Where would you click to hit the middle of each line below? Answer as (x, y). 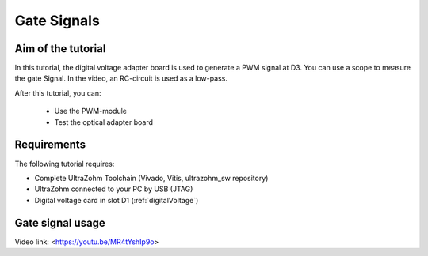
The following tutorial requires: (65, 164)
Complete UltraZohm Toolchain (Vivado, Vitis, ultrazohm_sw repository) (151, 178)
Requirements (50, 145)
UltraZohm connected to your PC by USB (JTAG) (114, 189)
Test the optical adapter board (104, 122)
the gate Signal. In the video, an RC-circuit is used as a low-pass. (121, 78)
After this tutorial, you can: (58, 93)
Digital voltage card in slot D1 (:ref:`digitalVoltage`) (117, 200)
